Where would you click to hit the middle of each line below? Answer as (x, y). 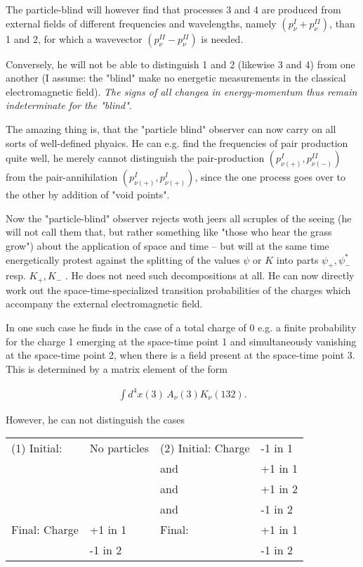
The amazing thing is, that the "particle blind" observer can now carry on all (171, 128)
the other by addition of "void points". (88, 195)
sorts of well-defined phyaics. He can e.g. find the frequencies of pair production (177, 142)
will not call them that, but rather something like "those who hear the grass (169, 232)
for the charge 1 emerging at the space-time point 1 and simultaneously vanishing (181, 341)
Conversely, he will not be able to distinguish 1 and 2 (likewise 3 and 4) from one (180, 64)
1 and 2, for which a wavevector (74, 38)
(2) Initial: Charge (205, 448)
